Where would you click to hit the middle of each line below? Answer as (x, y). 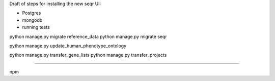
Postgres (32, 13)
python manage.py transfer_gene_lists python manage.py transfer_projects (88, 55)
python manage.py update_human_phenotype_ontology (68, 46)
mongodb (32, 20)
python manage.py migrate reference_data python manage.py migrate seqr (88, 36)
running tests (36, 27)
